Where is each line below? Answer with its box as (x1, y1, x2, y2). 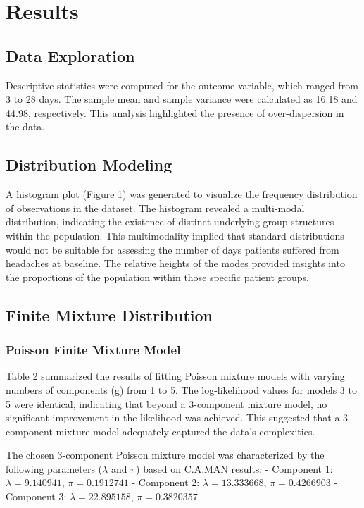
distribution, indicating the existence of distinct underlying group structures (6, 214, 334, 229)
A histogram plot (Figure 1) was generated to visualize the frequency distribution (6, 187, 358, 202)
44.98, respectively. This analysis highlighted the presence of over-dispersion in (6, 105, 344, 120)
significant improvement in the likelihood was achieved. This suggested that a (6, 410, 340, 425)
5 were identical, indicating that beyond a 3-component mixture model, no (6, 396, 327, 411)
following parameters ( (6, 461, 103, 476)
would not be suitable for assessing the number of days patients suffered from (6, 242, 339, 256)
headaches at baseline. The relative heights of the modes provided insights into (6, 256, 345, 271)
